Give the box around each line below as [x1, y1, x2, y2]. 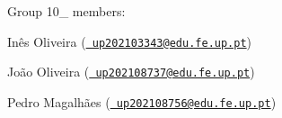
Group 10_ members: [7, 2, 126, 20]
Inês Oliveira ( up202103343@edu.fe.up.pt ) [7, 32, 252, 50]
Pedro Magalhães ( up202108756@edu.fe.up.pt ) [7, 92, 277, 111]
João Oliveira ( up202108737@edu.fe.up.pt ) [7, 62, 255, 81]
